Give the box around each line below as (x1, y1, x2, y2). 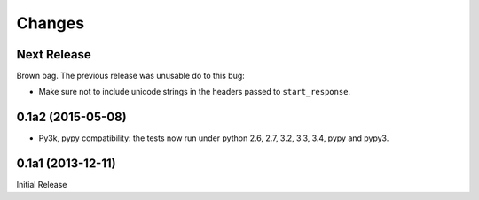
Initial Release (16, 180, 67, 190)
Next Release (16, 47, 92, 62)
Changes (16, 13, 84, 33)
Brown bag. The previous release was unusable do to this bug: (16, 71, 246, 81)
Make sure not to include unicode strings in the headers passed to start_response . (38, 87, 350, 97)
